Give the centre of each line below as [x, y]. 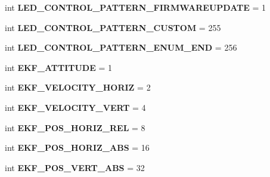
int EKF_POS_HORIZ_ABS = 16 [77, 147]
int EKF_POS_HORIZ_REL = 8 [75, 127]
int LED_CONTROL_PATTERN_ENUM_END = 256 [121, 47]
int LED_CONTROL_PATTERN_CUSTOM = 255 [113, 27]
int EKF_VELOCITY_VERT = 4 [75, 107]
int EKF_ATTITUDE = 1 [58, 67]
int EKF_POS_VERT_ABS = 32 [75, 167]
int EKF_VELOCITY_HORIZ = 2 [78, 87]
